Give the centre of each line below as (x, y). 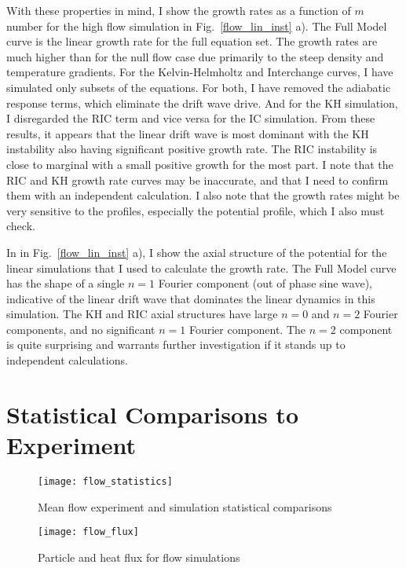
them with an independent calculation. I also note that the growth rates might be (203, 195)
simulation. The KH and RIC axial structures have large (142, 314)
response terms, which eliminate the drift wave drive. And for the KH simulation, (202, 103)
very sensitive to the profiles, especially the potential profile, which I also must (196, 210)
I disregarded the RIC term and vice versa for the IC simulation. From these (191, 118)
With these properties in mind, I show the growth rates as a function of (179, 10)
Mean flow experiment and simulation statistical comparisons (185, 506)
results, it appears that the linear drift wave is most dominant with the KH (188, 133)
